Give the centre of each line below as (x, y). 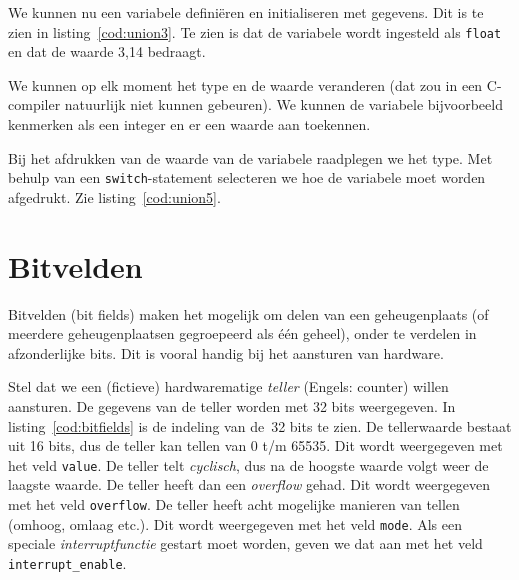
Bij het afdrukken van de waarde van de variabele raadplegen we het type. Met (250, 157)
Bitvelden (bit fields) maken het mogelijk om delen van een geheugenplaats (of (248, 313)
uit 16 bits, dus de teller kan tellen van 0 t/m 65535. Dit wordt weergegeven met (255, 445)
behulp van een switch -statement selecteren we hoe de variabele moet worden (247, 177)
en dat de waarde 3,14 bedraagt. (107, 51)
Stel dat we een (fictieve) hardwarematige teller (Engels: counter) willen (228, 386)
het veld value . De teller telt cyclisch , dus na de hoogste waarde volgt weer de (248, 464)
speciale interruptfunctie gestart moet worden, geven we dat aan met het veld (245, 543)
